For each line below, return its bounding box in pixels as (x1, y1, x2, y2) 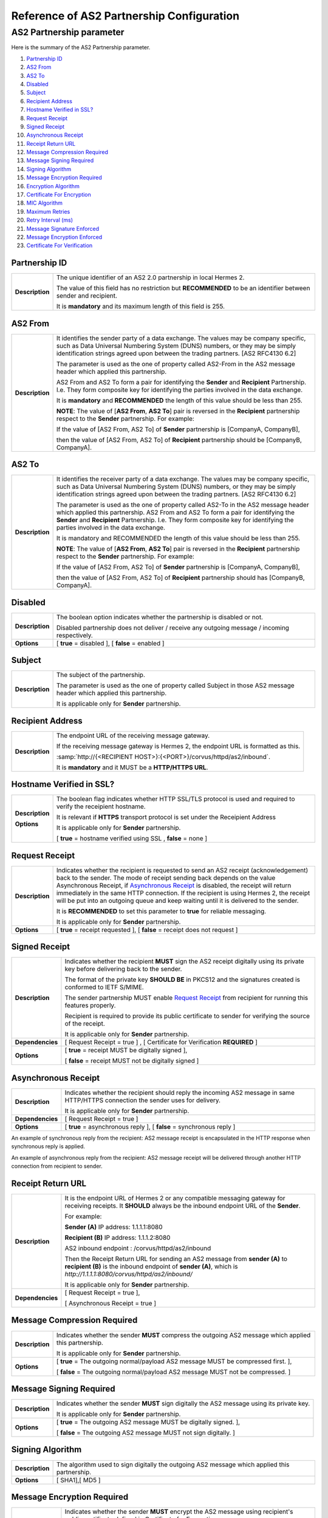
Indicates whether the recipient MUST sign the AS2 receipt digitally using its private (64, 957, 304, 965)
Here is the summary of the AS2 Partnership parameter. (11, 44, 151, 51)
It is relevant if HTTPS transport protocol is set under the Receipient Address (56, 813, 276, 822)
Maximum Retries (26, 208, 70, 215)
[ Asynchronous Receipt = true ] (64, 1299, 157, 1307)
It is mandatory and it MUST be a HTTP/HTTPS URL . (56, 763, 208, 771)
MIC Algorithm (26, 199, 63, 206)
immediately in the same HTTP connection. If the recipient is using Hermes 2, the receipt (56, 888, 310, 897)
